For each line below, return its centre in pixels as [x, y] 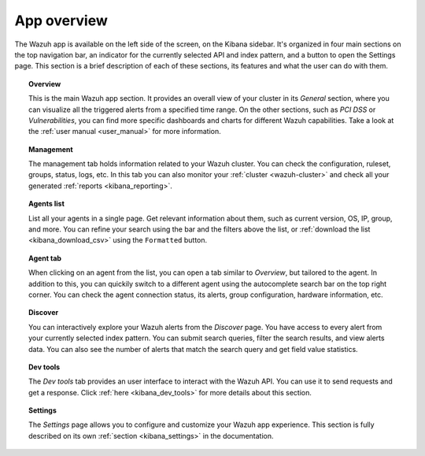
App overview [61, 20]
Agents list [46, 204]
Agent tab [45, 258]
